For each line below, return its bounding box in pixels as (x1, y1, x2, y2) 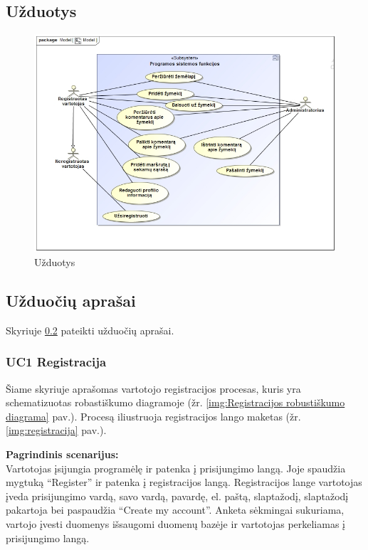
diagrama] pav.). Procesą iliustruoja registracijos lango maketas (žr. (6, 408, 301, 423)
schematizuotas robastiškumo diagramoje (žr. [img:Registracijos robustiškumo (6, 395, 345, 410)
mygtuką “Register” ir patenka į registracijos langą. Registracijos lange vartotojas (6, 475, 362, 490)
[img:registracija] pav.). (6, 423, 107, 438)
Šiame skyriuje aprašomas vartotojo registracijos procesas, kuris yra (6, 381, 301, 396)
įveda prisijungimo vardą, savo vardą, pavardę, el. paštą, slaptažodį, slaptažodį (6, 488, 349, 503)
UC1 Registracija (6, 353, 107, 371)
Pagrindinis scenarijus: (6, 447, 119, 462)
